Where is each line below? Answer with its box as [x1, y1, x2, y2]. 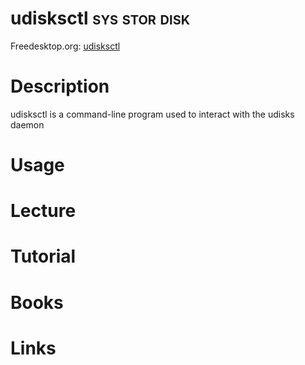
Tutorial [10, 245, 77, 268]
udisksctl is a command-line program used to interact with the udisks [10, 108, 295, 120]
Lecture [10, 200, 77, 222]
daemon [10, 118, 45, 131]
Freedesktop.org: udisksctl [10, 40, 121, 52]
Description [10, 75, 110, 98]
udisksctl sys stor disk [10, 7, 191, 30]
